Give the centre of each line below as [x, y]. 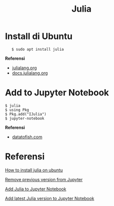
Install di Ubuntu [39, 36]
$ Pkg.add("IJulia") [26, 114]
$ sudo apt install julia [38, 49]
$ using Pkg [17, 110]
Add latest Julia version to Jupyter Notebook [50, 198]
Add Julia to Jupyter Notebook [36, 189]
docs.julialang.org [30, 73]
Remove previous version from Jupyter [44, 179]
